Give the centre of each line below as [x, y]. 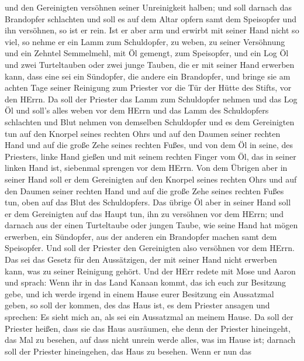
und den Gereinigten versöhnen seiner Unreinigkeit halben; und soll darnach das [148, 7]
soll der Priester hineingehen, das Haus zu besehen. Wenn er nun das [128, 351]
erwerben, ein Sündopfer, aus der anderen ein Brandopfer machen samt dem [141, 236]
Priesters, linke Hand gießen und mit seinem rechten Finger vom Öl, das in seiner [151, 156]
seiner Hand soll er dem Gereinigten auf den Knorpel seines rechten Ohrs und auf [151, 179]
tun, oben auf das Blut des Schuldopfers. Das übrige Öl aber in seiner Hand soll [148, 202]
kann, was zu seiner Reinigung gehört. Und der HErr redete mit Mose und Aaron [150, 271]
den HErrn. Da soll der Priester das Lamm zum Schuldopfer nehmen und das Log [151, 99]
